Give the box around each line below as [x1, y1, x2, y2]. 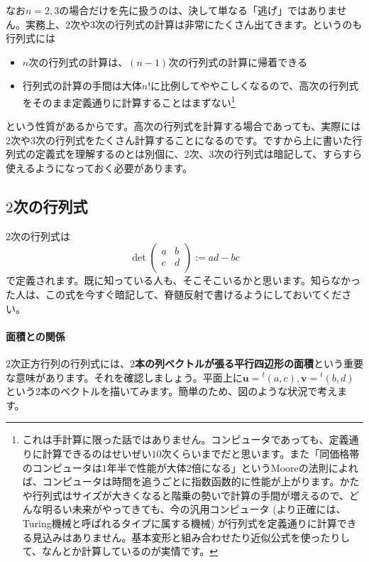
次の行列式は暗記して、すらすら [214, 146, 363, 161]
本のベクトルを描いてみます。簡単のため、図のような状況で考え [40, 384, 338, 399]
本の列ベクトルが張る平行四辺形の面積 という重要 [135, 355, 363, 370]
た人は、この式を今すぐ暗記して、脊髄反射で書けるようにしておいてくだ [6, 286, 342, 301]
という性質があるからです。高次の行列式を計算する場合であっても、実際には [6, 119, 361, 134]
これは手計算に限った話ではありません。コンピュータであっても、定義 [22, 432, 349, 447]
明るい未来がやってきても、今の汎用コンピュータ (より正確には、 [42, 502, 346, 517]
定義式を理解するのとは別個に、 [35, 146, 184, 161]
